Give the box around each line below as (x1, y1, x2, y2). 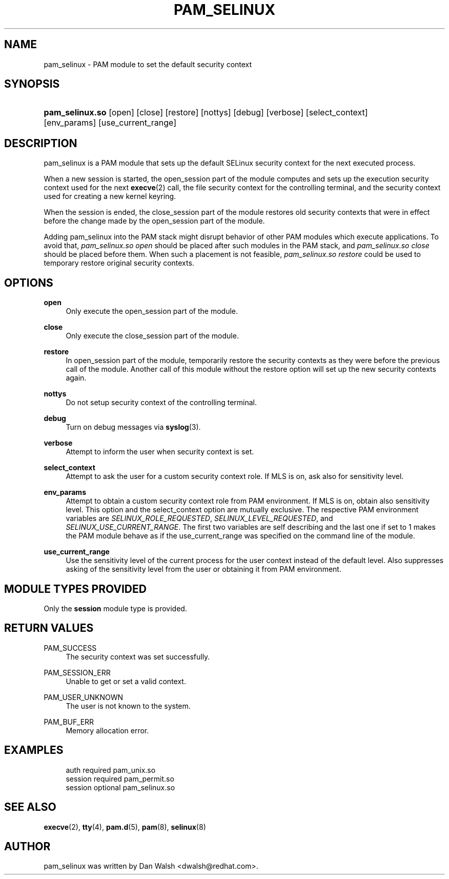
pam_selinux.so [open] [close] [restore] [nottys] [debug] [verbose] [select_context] (44, 107, 368, 118)
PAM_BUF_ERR (44, 717, 94, 726)
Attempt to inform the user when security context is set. (66, 447, 254, 456)
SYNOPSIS (4, 77, 60, 91)
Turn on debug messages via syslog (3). (66, 423, 201, 432)
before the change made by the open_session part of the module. (44, 216, 265, 226)
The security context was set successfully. (66, 652, 210, 661)
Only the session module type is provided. (44, 604, 187, 613)
